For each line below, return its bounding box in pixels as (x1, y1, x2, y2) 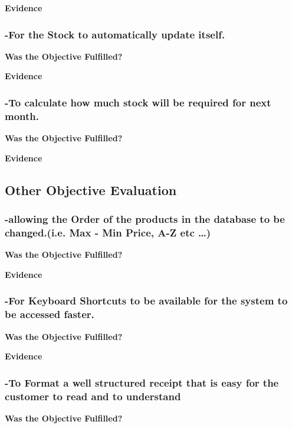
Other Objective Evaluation (5, 180, 177, 199)
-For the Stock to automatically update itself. (5, 27, 225, 41)
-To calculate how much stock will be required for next (5, 95, 271, 109)
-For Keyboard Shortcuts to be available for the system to (5, 293, 288, 308)
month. (5, 108, 39, 123)
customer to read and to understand (5, 388, 181, 403)
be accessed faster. (5, 307, 94, 322)
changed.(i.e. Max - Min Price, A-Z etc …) (5, 225, 211, 239)
